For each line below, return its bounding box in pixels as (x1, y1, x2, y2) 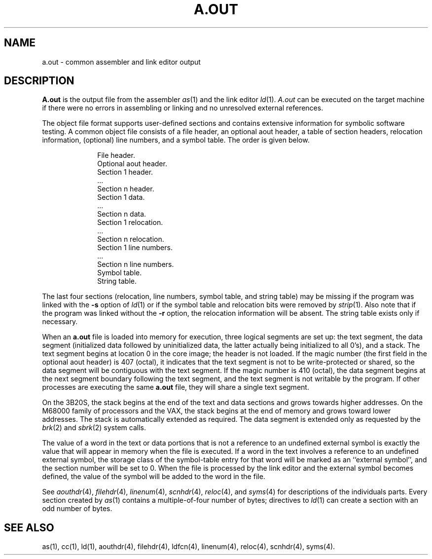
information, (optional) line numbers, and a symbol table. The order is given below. (42, 136, 310, 145)
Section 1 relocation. (97, 218, 163, 227)
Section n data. (97, 210, 146, 219)
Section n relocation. (97, 235, 164, 244)
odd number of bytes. (42, 504, 112, 513)
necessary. (42, 317, 78, 326)
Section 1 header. (97, 168, 153, 177)
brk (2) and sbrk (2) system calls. (42, 423, 146, 432)
